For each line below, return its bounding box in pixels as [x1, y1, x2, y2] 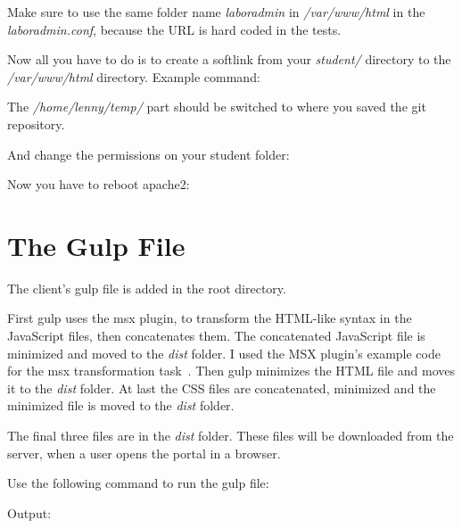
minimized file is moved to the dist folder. [7, 396, 235, 415]
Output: [7, 503, 52, 522]
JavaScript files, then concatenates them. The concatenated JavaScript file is [7, 326, 425, 345]
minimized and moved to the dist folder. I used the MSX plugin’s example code [7, 343, 441, 362]
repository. [7, 114, 65, 133]
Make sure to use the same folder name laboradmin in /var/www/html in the [7, 3, 425, 21]
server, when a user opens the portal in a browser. [7, 443, 281, 462]
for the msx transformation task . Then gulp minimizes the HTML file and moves [7, 361, 455, 380]
